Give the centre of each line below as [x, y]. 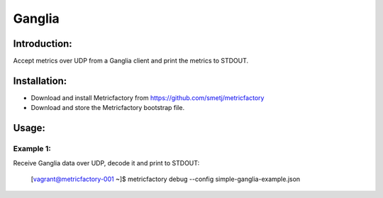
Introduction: [43, 44]
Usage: [29, 128]
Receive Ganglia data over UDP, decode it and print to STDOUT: [106, 163]
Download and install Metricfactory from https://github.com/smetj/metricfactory [148, 98]
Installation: [40, 81]
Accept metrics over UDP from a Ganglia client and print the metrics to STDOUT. [131, 61]
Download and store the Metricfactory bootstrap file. [107, 108]
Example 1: [32, 149]
